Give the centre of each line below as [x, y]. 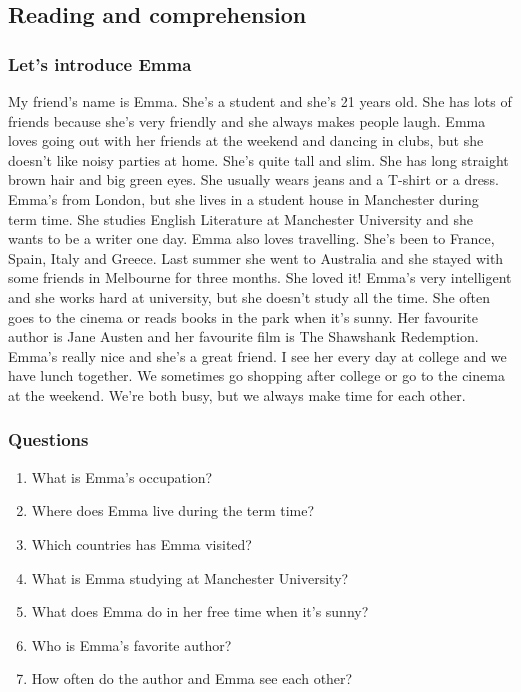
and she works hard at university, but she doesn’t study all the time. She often [249, 296]
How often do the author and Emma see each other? [192, 678]
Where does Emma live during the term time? [173, 510]
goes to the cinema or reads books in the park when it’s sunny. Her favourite [243, 316]
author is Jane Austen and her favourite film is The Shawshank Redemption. [243, 336]
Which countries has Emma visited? [141, 543]
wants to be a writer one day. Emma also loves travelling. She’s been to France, [251, 238]
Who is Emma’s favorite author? [131, 644]
